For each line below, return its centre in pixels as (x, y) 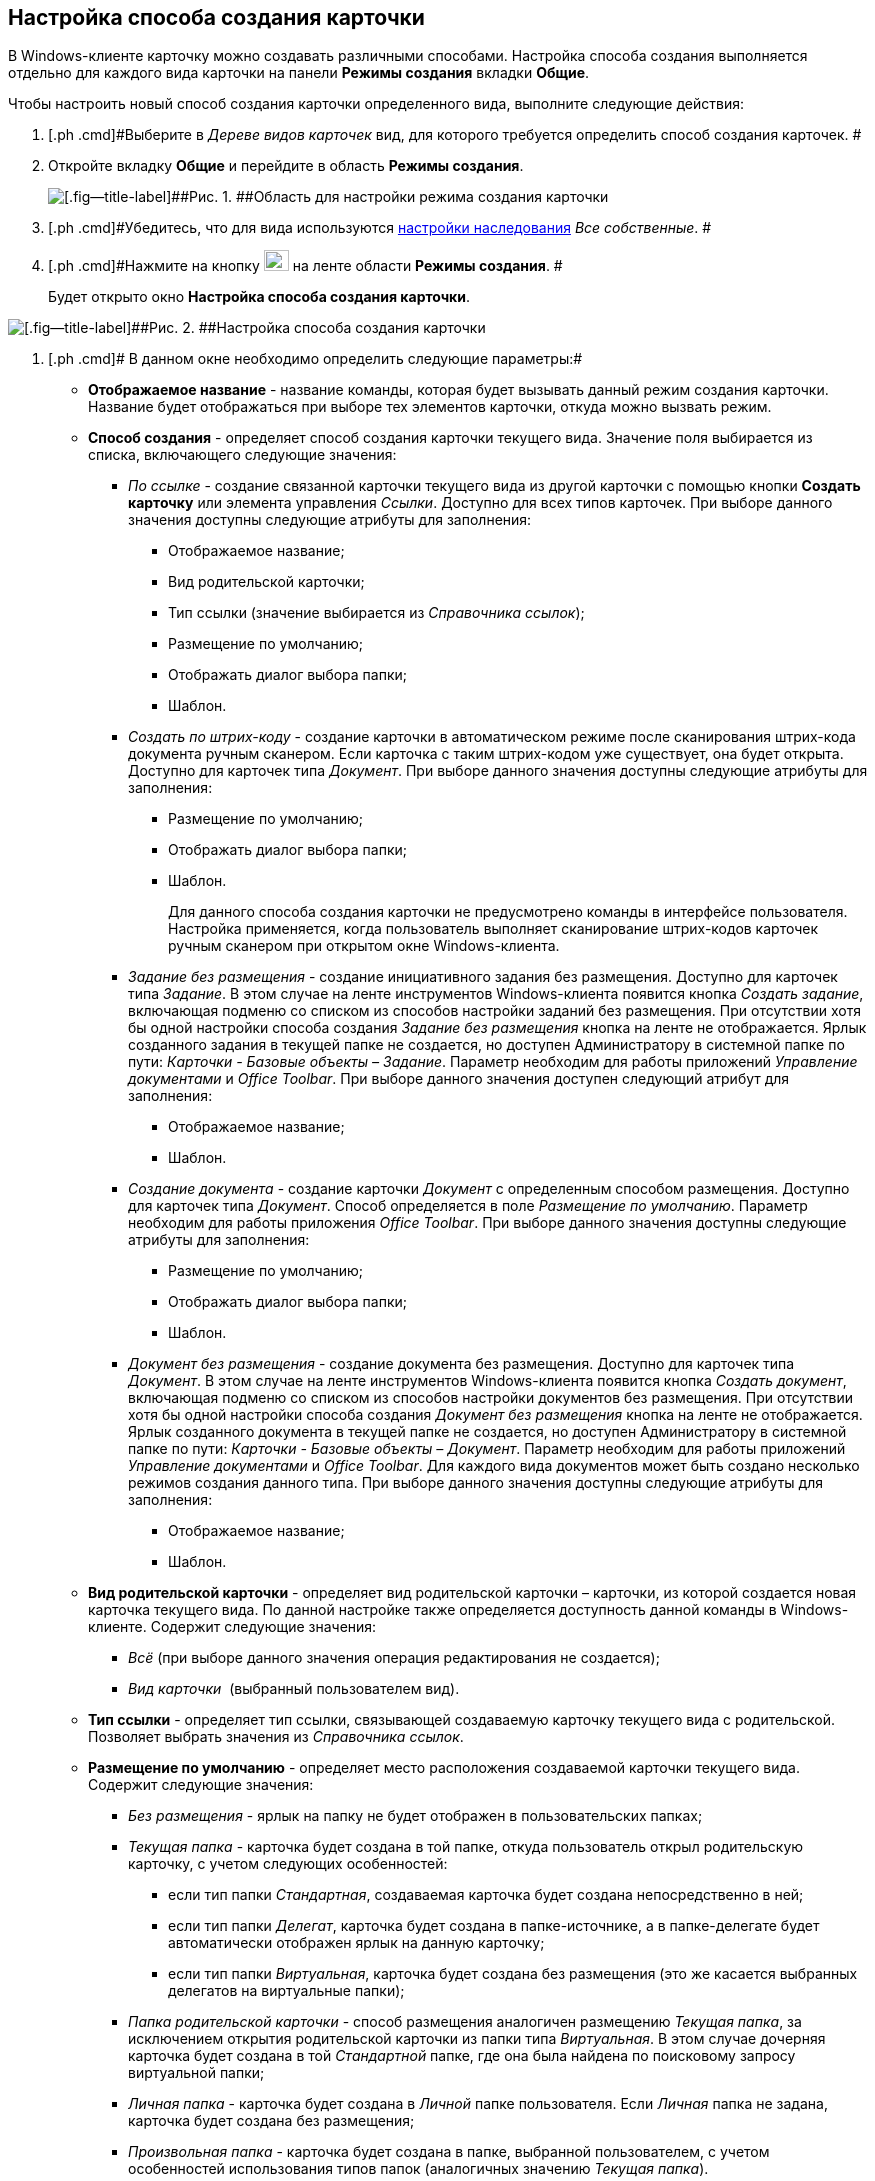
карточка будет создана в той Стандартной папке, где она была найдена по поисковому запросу (462, 2056)
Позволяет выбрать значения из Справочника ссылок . (276, 1737)
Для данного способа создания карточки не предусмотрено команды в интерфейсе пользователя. (508, 912)
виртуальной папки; (196, 2073)
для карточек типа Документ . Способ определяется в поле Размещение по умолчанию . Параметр (468, 1206)
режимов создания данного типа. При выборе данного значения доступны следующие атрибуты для (475, 1483)
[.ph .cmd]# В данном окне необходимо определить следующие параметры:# (315, 359)
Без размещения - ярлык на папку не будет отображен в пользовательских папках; (415, 1816)
